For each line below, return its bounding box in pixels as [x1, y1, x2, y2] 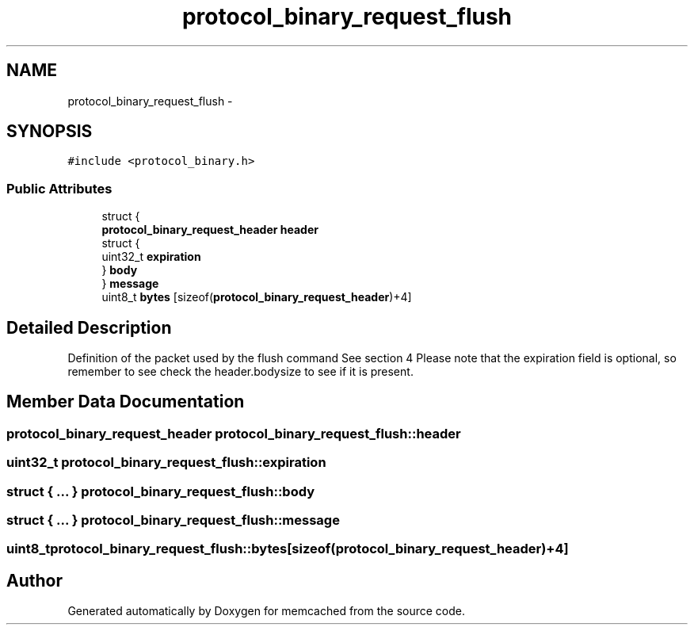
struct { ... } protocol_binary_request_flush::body [6, 483, 315, 499]
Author [6, 570, 63, 591]
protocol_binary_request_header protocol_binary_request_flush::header [6, 425, 461, 442]
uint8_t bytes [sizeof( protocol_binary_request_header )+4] [101, 290, 412, 304]
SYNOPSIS [6, 121, 93, 142]
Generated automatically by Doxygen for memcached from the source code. [67, 604, 466, 618]
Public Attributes [6, 180, 112, 197]
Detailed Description [6, 317, 172, 338]
